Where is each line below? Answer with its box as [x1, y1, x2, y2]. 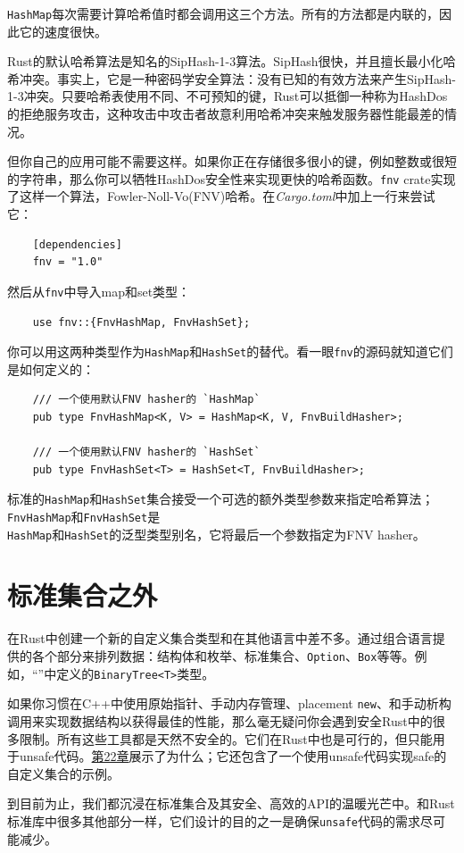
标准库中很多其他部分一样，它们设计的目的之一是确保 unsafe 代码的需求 [7, 811, 420, 830]
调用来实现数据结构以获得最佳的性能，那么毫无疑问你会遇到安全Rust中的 [7, 711, 433, 730]
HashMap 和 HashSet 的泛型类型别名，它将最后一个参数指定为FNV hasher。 [7, 524, 426, 543]
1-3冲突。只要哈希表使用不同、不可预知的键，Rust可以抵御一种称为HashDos [7, 87, 448, 105]
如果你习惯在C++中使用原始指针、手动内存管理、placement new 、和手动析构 [7, 694, 452, 713]
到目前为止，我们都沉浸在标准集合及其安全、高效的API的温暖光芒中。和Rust [7, 794, 455, 813]
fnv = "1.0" [32, 255, 104, 269]
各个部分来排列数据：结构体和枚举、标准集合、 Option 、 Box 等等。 [31, 647, 415, 665]
